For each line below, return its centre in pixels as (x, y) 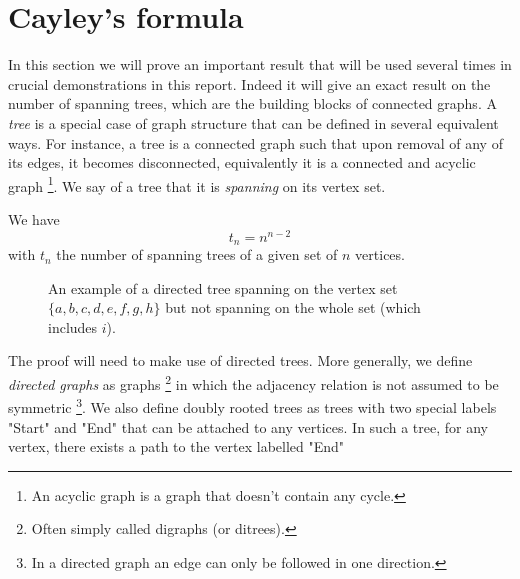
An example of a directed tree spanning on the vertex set (223, 287)
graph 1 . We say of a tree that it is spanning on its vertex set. (197, 184)
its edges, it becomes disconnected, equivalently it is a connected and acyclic (242, 162)
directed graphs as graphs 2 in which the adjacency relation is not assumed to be (253, 382)
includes (73, 326)
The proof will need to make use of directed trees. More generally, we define (240, 360)
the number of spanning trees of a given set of (197, 254)
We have (34, 218)
